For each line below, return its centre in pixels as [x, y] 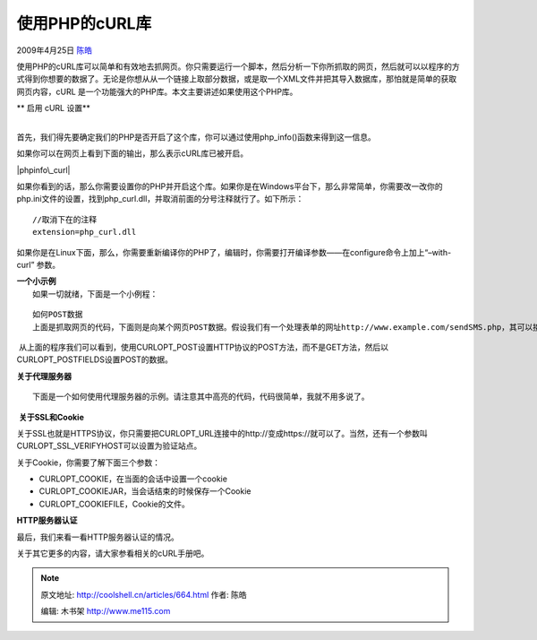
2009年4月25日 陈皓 [55, 50]
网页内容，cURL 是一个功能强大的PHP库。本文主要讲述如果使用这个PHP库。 [157, 91]
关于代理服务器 [44, 376]
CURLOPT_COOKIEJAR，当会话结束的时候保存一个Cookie [145, 491]
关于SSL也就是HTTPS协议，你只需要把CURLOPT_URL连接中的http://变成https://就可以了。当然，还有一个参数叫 [222, 433]
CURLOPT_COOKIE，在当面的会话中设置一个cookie [133, 479]
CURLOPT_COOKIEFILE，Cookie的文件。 [114, 504]
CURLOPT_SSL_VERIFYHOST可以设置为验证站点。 [109, 446]
